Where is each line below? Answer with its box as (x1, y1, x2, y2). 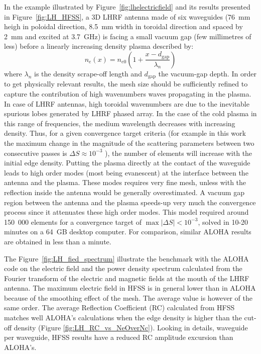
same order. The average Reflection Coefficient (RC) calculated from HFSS (4, 302, 235, 313)
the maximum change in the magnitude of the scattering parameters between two (4, 137, 254, 148)
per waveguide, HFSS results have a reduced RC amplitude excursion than (4, 332, 233, 342)
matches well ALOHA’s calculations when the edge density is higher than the (4, 312, 242, 323)
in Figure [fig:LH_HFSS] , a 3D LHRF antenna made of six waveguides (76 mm (4, 11, 250, 22)
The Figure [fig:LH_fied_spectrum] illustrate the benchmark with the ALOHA (4, 253, 249, 263)
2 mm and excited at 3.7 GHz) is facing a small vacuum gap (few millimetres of (4, 31, 251, 41)
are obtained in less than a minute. (4, 236, 111, 246)
